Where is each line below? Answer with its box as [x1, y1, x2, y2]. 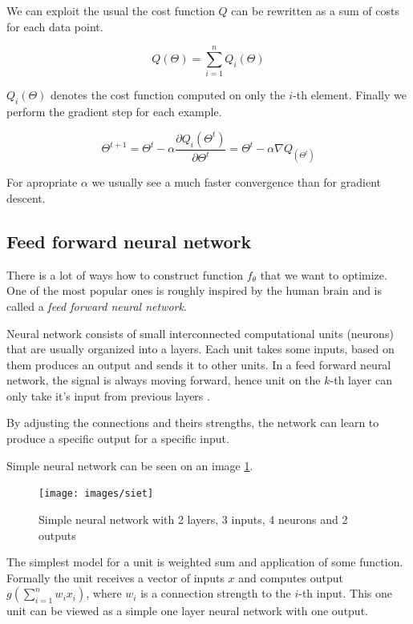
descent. [6, 189, 46, 206]
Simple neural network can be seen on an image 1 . [6, 457, 253, 473]
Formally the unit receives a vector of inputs [6, 569, 225, 586]
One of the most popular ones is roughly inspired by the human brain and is [6, 282, 383, 299]
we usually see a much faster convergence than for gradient [91, 174, 381, 191]
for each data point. [6, 18, 103, 34]
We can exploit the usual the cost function [6, 2, 215, 18]
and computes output [238, 569, 344, 586]
